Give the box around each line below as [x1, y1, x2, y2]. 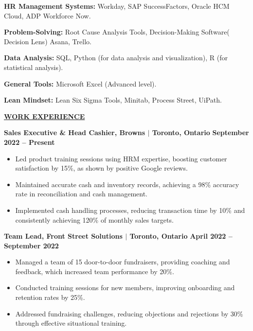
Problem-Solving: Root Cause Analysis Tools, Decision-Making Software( [4, 27, 230, 37]
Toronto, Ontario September [152, 127, 249, 138]
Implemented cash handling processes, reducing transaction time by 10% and [15, 205, 245, 215]
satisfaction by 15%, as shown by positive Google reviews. [15, 163, 188, 173]
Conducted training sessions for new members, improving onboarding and [15, 282, 235, 293]
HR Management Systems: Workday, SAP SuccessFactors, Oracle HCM [4, 1, 230, 11]
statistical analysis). [4, 62, 63, 72]
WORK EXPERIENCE [4, 111, 85, 121]
